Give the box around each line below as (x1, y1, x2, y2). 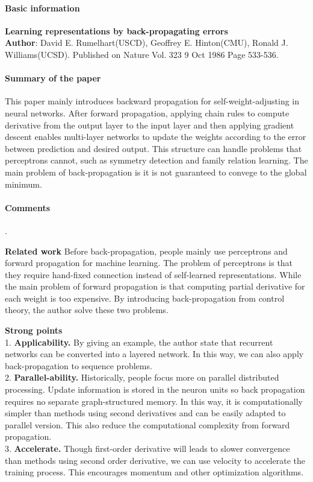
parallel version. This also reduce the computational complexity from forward (5, 418, 290, 431)
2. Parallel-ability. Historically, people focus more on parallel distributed (5, 371, 279, 384)
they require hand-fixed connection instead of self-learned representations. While (5, 268, 302, 281)
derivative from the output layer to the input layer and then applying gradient (5, 118, 294, 131)
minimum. (5, 177, 42, 190)
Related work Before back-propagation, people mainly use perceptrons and (5, 244, 288, 257)
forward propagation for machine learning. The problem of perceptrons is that (5, 256, 293, 269)
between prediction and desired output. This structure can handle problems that (5, 142, 302, 154)
